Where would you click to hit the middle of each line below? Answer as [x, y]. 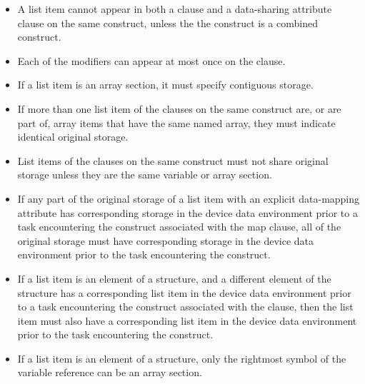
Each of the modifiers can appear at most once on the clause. [151, 60]
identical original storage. [73, 137]
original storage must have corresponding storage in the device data [166, 240]
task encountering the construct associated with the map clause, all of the [179, 227]
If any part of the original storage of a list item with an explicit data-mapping [189, 198]
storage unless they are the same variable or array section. [145, 175]
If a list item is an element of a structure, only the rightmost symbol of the [182, 358]
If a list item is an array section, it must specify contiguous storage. [165, 85]
